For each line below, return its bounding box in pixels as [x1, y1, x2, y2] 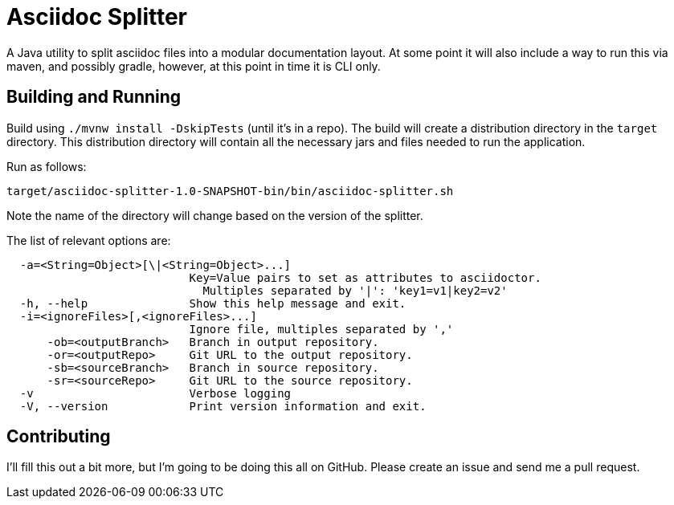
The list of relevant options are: [6, 233, 171, 247]
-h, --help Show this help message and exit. [19, 296, 406, 310]
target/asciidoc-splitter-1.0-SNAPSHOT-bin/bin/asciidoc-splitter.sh [6, 184, 454, 198]
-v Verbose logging [19, 386, 292, 400]
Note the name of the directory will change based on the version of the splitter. [6, 208, 423, 222]
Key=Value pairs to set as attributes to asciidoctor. [189, 271, 541, 284]
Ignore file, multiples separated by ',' [189, 322, 454, 336]
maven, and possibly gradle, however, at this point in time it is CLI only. [6, 59, 381, 73]
